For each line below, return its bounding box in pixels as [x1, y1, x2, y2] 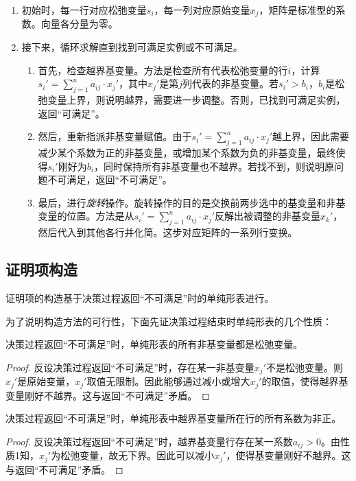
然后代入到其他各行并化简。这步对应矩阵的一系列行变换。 [38, 225, 298, 239]
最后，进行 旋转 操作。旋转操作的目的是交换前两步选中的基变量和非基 [38, 195, 346, 209]
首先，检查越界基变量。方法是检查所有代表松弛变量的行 [38, 62, 288, 77]
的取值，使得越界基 [261, 374, 348, 388]
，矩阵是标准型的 [259, 3, 336, 16]
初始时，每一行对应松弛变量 [21, 3, 147, 16]
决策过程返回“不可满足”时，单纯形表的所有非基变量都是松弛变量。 [5, 337, 303, 351]
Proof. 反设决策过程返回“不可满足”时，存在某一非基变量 [5, 360, 254, 374]
